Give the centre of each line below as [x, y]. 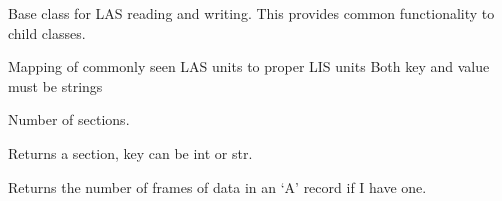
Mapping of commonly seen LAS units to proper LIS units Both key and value [249, 66]
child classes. [47, 32]
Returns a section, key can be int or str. [130, 152]
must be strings [55, 85]
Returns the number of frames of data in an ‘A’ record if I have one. [217, 186]
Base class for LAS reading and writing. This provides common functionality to [251, 13]
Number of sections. [69, 119]
